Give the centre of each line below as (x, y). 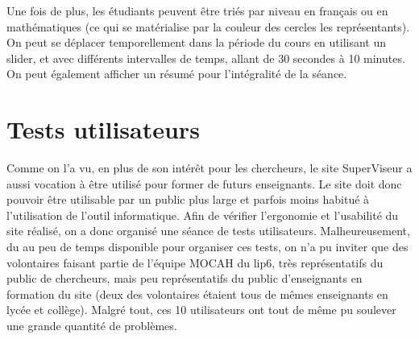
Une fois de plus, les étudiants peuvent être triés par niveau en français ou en (197, 10)
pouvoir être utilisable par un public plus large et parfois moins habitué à (188, 199)
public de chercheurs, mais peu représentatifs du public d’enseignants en (185, 278)
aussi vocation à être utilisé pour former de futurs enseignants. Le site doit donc (204, 183)
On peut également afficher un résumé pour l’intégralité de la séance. (177, 74)
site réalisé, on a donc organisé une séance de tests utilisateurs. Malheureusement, (208, 231)
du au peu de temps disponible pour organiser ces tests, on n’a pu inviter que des (207, 247)
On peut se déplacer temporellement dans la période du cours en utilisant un (197, 42)
